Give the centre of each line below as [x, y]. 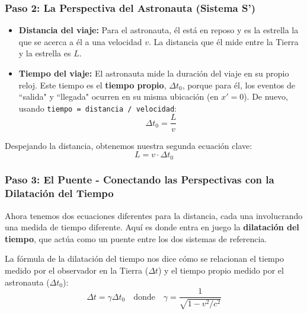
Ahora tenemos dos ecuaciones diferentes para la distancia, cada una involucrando [154, 215]
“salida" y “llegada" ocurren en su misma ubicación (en [119, 96]
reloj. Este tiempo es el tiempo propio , [92, 85]
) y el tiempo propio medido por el [221, 270]
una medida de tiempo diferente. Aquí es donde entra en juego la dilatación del [152, 227]
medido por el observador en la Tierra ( [77, 270]
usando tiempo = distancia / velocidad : [97, 108]
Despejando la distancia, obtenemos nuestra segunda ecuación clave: [129, 145]
